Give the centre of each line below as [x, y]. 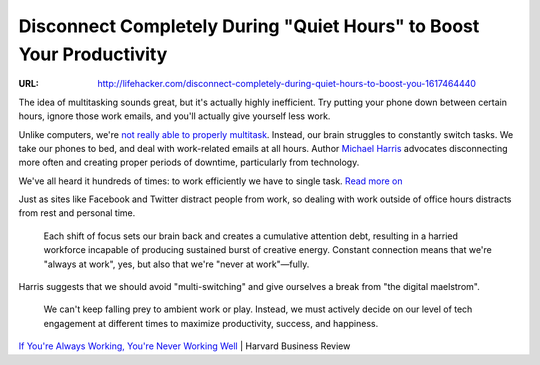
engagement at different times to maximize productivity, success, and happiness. [211, 323]
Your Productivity [93, 54]
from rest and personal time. [77, 213]
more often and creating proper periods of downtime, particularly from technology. [189, 162]
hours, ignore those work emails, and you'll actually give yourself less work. [174, 116]
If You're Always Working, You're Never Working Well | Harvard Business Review [184, 346]
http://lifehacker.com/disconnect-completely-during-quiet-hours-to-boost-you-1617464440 [287, 84]
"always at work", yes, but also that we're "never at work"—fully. [176, 264]
